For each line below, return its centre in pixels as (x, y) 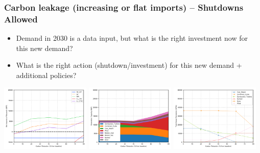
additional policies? (46, 75)
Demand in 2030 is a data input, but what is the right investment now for (132, 38)
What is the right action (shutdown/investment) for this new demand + (129, 65)
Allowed (21, 19)
